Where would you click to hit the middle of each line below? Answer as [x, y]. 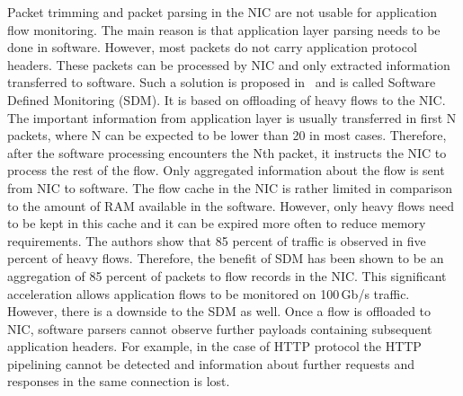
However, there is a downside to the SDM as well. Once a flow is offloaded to [219, 311]
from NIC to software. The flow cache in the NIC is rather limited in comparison [230, 187]
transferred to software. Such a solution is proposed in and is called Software [222, 82]
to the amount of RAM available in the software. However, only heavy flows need [231, 205]
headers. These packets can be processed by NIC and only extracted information [229, 64]
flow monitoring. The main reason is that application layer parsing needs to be [224, 29]
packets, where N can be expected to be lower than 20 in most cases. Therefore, [227, 135]
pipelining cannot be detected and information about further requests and [211, 363]
